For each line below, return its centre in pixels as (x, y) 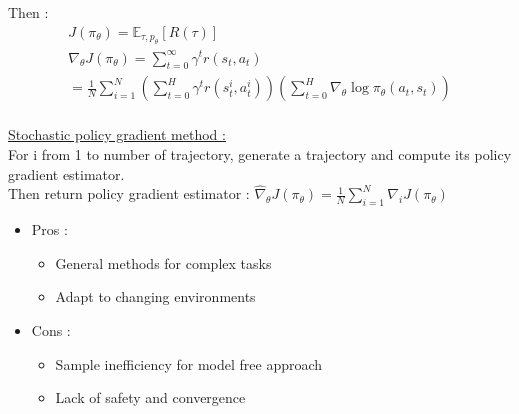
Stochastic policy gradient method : (117, 134)
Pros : (49, 229)
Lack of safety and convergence (150, 397)
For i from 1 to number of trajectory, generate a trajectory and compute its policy (260, 154)
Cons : (51, 330)
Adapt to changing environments (155, 296)
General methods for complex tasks (163, 262)
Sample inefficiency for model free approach (189, 363)
